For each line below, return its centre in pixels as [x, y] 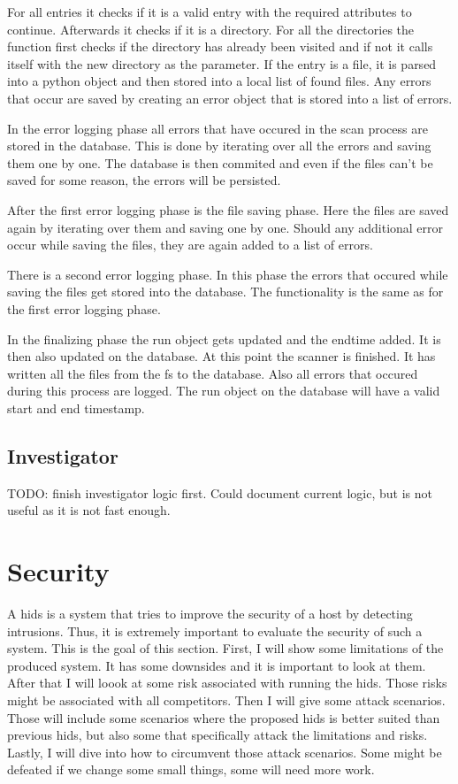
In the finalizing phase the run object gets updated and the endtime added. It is [224, 338]
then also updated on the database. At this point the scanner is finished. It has [221, 356]
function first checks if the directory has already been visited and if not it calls [220, 46]
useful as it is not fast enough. [89, 510]
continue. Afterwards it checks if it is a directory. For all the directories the [211, 29]
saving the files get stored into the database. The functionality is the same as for [225, 292]
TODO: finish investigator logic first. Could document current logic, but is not [220, 492]
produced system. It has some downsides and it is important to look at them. [217, 665]
